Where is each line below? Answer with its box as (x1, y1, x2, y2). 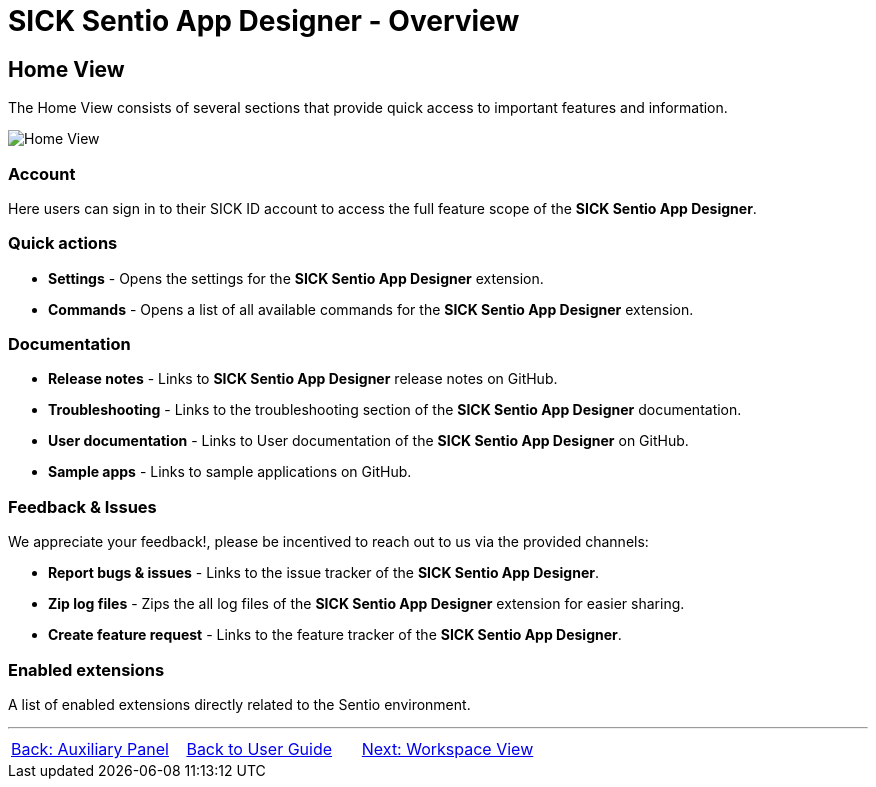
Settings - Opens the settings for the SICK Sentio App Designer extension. (48, 269, 544, 287)
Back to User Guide (186, 738, 333, 759)
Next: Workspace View (361, 738, 534, 759)
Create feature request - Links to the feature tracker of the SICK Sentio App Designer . (48, 626, 622, 644)
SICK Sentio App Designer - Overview (8, 4, 520, 38)
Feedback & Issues (8, 496, 157, 517)
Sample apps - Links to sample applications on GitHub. (48, 463, 412, 481)
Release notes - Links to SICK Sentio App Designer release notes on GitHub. (48, 370, 558, 388)
